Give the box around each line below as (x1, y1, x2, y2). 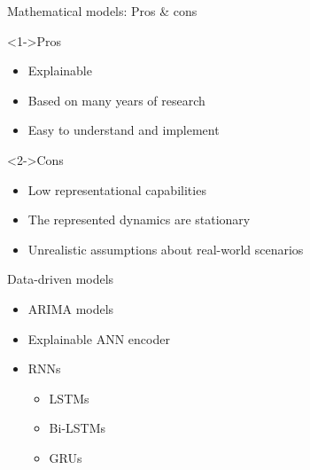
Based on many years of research (27, 90, 205, 109)
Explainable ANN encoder (27, 329, 170, 348)
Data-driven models (7, 270, 114, 288)
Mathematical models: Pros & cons (7, 2, 198, 20)
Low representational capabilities (27, 180, 206, 199)
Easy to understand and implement (27, 121, 220, 139)
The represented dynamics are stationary (27, 210, 251, 229)
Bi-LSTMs (49, 419, 106, 437)
